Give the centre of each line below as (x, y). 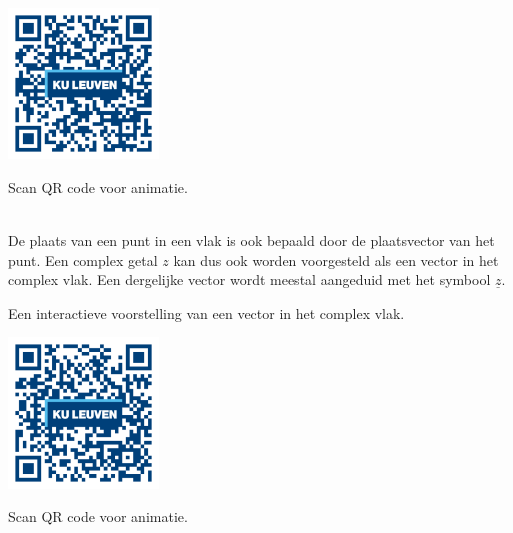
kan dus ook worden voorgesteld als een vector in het (336, 259)
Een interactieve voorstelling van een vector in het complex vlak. (206, 312)
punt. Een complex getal (83, 259)
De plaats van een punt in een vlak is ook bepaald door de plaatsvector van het (251, 239)
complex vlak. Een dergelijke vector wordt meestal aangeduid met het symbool (249, 279)
